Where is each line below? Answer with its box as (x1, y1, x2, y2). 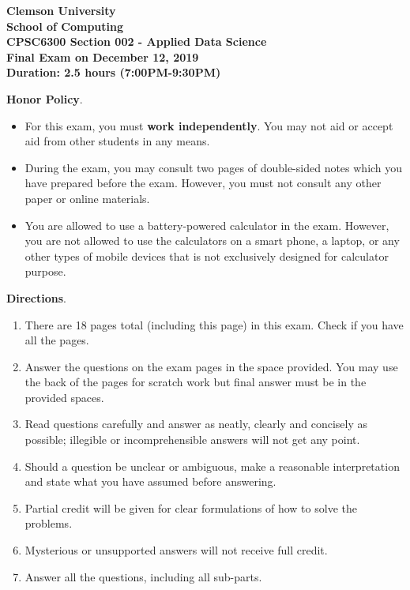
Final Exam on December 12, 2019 (6, 48, 199, 65)
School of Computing (6, 17, 124, 34)
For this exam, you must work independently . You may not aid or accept (24, 117, 393, 133)
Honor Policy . (6, 90, 83, 107)
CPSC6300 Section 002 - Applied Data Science (6, 33, 267, 50)
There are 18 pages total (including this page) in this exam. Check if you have (24, 316, 404, 333)
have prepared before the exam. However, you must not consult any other (24, 175, 382, 191)
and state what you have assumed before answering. (24, 473, 276, 490)
